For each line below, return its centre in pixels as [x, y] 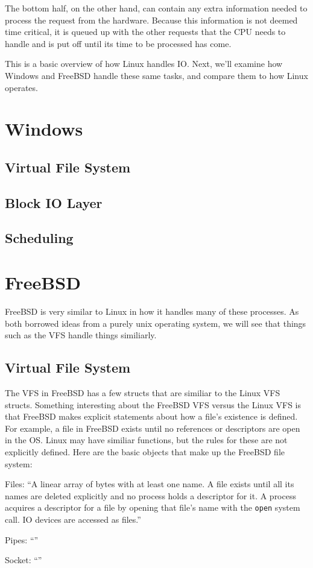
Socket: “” [24, 560]
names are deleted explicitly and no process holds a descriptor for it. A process [150, 495]
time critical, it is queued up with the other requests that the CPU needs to [145, 32]
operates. [21, 87]
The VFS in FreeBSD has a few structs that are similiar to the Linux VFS [143, 392]
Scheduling [39, 238]
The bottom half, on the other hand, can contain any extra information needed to [156, 8]
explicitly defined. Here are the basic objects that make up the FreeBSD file [145, 451]
